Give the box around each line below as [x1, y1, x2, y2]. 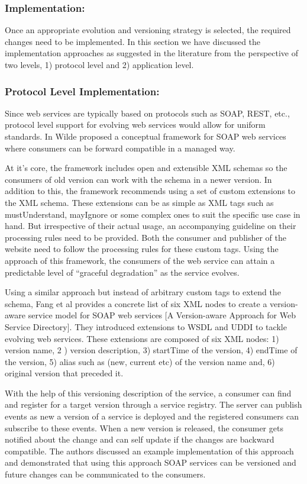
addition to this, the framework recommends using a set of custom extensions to [5, 185, 296, 197]
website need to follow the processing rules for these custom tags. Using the [5, 243, 279, 255]
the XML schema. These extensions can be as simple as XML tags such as [5, 196, 274, 208]
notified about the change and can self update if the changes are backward [5, 433, 274, 446]
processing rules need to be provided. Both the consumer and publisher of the [5, 231, 287, 243]
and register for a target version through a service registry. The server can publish [5, 398, 302, 411]
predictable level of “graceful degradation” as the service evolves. [5, 266, 240, 278]
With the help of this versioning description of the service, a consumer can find [5, 386, 292, 399]
